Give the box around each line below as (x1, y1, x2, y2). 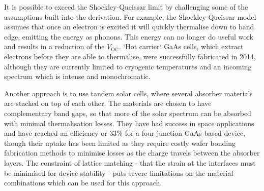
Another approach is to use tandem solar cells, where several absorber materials (4, 88, 253, 98)
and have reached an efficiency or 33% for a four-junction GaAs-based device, (4, 128, 246, 138)
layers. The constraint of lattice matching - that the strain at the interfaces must (4, 157, 256, 168)
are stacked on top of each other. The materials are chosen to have (4, 98, 212, 108)
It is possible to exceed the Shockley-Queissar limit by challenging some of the (4, 2, 248, 12)
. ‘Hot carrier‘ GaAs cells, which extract (119, 41, 244, 52)
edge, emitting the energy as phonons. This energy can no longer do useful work (4, 31, 254, 42)
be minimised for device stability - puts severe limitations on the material (4, 167, 233, 178)
